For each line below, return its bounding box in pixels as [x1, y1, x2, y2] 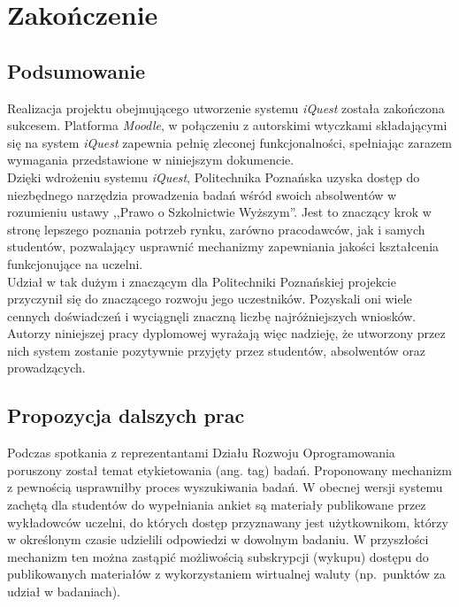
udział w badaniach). [7, 582, 121, 601]
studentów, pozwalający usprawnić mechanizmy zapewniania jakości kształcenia [7, 237, 440, 256]
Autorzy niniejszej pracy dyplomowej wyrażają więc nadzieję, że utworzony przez [7, 324, 446, 342]
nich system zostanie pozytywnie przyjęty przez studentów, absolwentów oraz [7, 341, 425, 359]
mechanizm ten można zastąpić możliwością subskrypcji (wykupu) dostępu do [7, 547, 429, 565]
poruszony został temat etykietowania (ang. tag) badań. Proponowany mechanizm [7, 460, 452, 479]
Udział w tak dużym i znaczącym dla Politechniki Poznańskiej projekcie [7, 272, 396, 290]
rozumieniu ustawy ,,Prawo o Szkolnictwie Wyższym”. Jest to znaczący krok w [7, 203, 432, 221]
